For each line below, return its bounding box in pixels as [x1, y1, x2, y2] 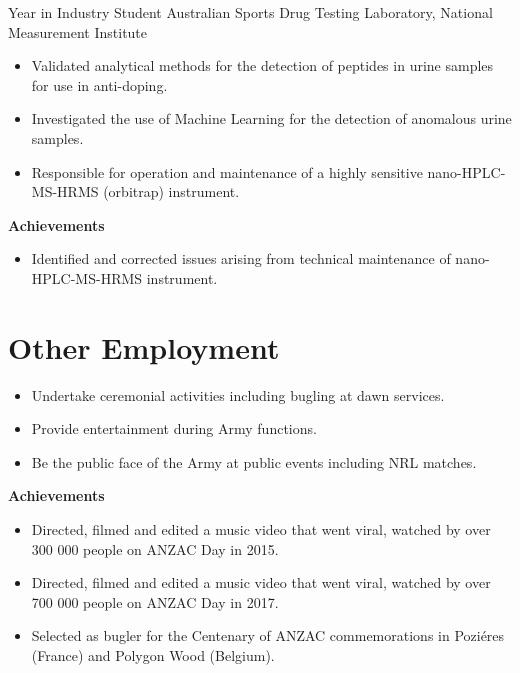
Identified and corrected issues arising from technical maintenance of [31, 248, 451, 269]
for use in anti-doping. [31, 74, 168, 95]
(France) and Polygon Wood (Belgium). [31, 645, 275, 665]
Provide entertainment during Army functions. [31, 418, 317, 439]
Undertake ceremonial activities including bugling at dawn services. [31, 384, 445, 405]
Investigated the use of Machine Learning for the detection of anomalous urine [31, 108, 512, 129]
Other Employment [8, 326, 280, 367]
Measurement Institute [8, 21, 148, 42]
